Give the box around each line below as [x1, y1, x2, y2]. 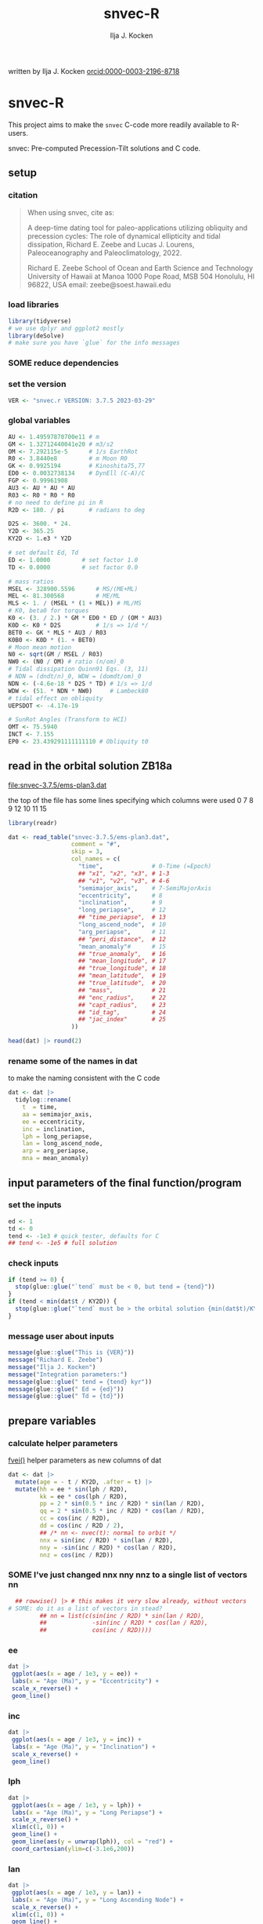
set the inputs [8, 1199, 62, 1210]
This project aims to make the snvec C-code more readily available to [8, 119, 230, 130]
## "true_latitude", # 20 [77, 979, 167, 988]
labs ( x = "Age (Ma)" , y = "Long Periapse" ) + [11, 1809, 163, 1816]
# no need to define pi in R [8, 498, 103, 506]
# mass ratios [8, 578, 55, 586]
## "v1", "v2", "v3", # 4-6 [77, 877, 170, 885]
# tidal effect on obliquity [8, 694, 103, 703]
